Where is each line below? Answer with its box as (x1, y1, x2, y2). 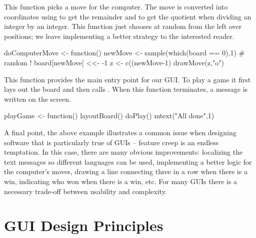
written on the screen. (4, 93, 71, 104)
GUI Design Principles (4, 215, 163, 236)
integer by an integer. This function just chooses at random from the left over (4, 21, 242, 31)
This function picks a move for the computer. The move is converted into (4, 1, 228, 11)
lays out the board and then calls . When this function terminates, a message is (4, 84, 248, 94)
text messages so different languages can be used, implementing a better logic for (4, 156, 252, 167)
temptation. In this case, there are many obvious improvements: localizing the (4, 147, 243, 157)
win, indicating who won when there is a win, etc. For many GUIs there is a (4, 176, 237, 186)
